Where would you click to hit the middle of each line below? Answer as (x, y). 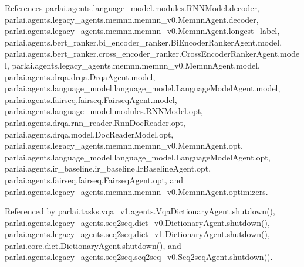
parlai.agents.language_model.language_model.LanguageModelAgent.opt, (138, 157)
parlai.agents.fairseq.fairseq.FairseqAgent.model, (91, 99)
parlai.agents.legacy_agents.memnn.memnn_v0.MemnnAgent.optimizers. (136, 191)
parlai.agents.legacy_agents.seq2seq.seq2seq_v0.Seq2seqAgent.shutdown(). (139, 257)
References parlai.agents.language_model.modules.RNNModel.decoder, (132, 8)
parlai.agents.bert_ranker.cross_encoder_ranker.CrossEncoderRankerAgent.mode (152, 54)
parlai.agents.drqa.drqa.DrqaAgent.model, (80, 76)
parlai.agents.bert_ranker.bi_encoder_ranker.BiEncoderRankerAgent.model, (143, 42)
